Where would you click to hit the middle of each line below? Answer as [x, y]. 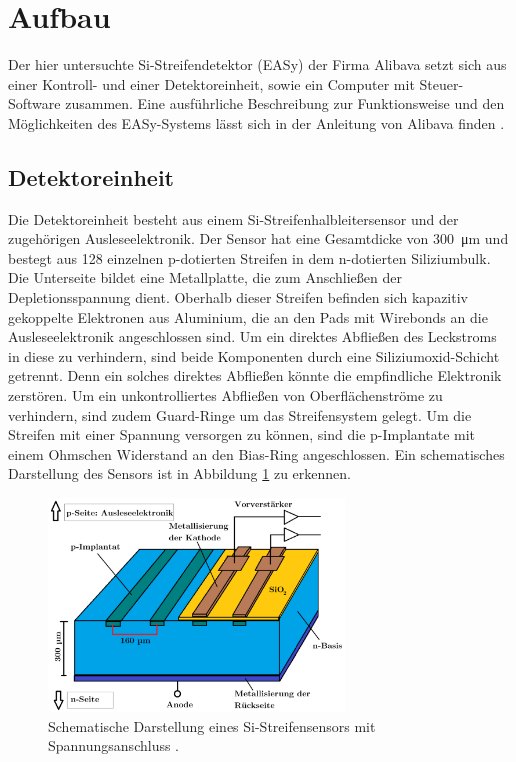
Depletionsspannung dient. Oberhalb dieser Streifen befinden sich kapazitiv [238, 297]
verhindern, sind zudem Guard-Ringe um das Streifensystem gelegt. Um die [240, 414]
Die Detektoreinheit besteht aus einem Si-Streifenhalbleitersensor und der [233, 218]
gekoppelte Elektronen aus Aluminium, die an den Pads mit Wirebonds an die [248, 316]
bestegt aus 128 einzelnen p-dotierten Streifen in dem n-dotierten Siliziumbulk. [249, 257]
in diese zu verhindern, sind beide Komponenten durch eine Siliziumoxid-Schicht [254, 355]
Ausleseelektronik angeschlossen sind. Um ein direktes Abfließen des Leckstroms [252, 336]
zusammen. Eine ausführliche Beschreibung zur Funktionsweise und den [285, 103]
